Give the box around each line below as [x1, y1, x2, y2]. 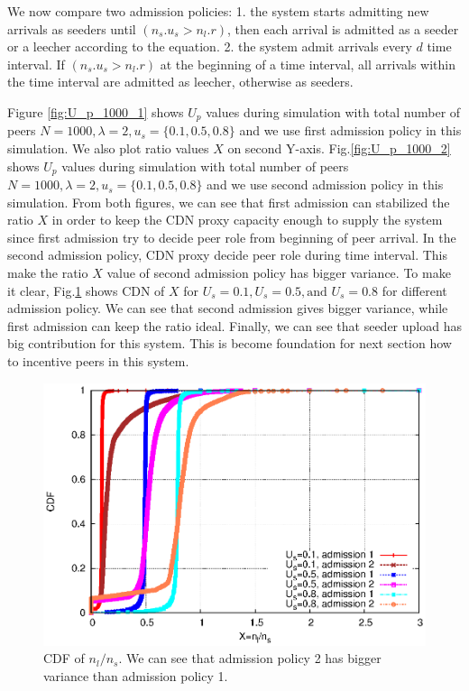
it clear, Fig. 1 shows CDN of [7, 281, 165, 299]
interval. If [7, 54, 65, 73]
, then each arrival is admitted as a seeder [226, 19, 459, 38]
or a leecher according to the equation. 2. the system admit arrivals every [7, 37, 412, 56]
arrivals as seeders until [7, 19, 136, 38]
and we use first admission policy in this [239, 121, 462, 140]
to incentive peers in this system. [7, 352, 189, 370]
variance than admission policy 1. [43, 667, 228, 686]
